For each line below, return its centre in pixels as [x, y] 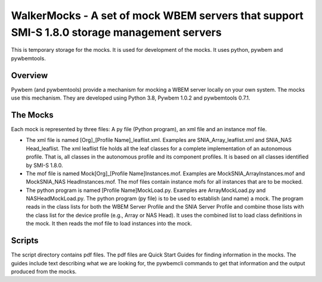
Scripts [25, 241]
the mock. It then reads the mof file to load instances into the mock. [109, 224]
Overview [30, 75]
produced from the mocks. [44, 271]
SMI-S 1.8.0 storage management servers [116, 32]
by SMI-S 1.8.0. [44, 165]
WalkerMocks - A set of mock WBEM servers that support [157, 16]
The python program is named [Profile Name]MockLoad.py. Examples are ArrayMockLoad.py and [146, 190]
